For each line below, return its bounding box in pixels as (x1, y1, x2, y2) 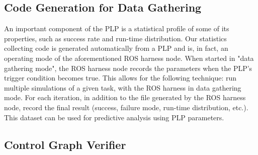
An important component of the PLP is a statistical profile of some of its (4, 23, 229, 34)
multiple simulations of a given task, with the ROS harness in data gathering (4, 82, 241, 93)
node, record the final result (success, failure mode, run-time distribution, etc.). (4, 102, 248, 112)
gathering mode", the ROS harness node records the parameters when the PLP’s (4, 62, 252, 73)
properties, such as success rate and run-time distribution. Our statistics (4, 33, 227, 43)
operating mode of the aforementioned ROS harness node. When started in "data (4, 52, 254, 63)
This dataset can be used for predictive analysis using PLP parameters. (4, 112, 224, 122)
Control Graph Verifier (4, 136, 126, 152)
